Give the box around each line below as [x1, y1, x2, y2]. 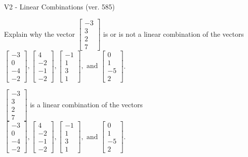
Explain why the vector [4, 28, 75, 39]
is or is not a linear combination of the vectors [103, 28, 244, 39]
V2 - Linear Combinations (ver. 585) [4, 1, 115, 11]
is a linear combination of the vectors [30, 99, 143, 109]
